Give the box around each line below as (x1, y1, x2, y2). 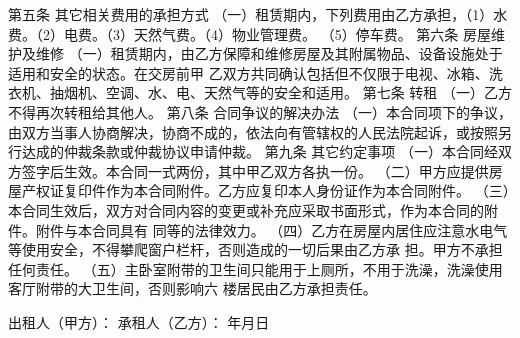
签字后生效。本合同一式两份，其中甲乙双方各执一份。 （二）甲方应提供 (21, 160, 489, 181)
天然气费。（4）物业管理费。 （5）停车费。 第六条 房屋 (133, 23, 491, 44)
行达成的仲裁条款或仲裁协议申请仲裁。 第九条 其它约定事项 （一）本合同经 (8, 141, 498, 162)
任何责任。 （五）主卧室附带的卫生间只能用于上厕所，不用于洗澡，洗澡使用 (8, 258, 503, 279)
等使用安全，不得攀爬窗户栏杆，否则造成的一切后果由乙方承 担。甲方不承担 (8, 239, 503, 260)
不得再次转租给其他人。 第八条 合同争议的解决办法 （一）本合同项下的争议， (8, 101, 512, 122)
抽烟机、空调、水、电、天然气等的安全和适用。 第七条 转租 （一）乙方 (49, 82, 512, 103)
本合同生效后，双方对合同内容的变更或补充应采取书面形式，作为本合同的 (8, 199, 484, 220)
